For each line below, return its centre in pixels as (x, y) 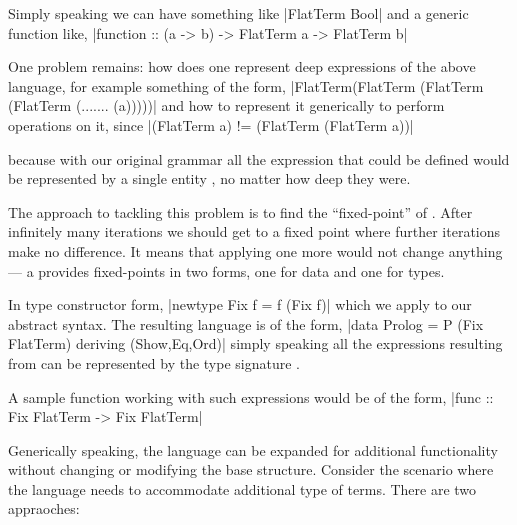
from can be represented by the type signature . (154, 362)
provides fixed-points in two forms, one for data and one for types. (241, 270)
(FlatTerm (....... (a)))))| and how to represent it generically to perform (226, 105)
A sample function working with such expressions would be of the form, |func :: (251, 396)
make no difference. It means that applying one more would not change (226, 250)
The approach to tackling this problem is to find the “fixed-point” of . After (240, 211)
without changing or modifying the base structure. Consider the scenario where (251, 469)
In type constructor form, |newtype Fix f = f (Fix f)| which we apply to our (240, 304)
